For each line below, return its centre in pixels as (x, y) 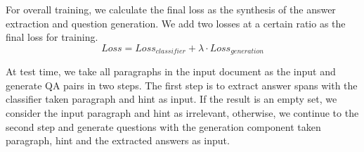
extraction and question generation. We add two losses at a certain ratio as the (176, 23)
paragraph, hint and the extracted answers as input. (118, 140)
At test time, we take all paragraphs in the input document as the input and (171, 71)
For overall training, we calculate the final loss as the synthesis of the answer (171, 9)
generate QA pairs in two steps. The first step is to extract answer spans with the (182, 85)
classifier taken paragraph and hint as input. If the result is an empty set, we (171, 99)
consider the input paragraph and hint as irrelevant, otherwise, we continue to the (182, 113)
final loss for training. (52, 37)
